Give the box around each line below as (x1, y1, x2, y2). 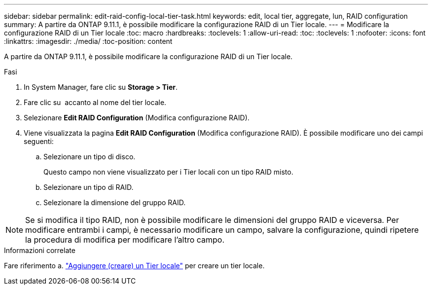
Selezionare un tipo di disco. (43, 152, 136, 161)
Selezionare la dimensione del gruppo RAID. (43, 198, 186, 207)
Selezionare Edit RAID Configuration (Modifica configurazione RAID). (24, 113, 250, 122)
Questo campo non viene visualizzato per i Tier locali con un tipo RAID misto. (43, 168, 293, 176)
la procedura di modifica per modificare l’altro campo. (25, 235, 225, 245)
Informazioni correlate (4, 246, 75, 254)
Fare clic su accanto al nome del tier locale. (24, 98, 167, 107)
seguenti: (24, 137, 54, 145)
